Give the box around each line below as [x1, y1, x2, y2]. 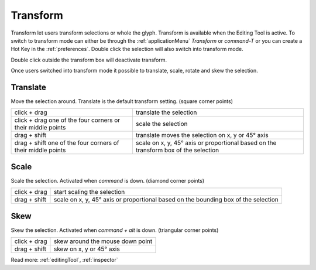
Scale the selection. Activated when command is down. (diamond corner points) [11, 177, 205, 184]
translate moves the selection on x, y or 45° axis [135, 131, 269, 139]
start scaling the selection [53, 188, 125, 196]
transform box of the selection [135, 146, 219, 155]
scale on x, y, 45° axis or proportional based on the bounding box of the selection [53, 196, 279, 204]
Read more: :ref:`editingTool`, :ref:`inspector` [11, 257, 118, 264]
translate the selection [135, 108, 197, 117]
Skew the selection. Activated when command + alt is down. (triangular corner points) [11, 226, 219, 234]
